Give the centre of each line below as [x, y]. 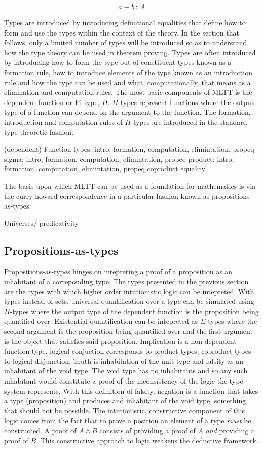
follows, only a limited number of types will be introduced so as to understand [126, 42]
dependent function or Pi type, [52, 102]
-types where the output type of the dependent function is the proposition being [134, 311]
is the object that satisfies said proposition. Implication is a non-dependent [120, 341]
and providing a [230, 430]
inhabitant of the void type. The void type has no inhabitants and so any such [126, 371]
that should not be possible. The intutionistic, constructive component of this [124, 410]
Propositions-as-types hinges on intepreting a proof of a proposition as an [118, 271]
